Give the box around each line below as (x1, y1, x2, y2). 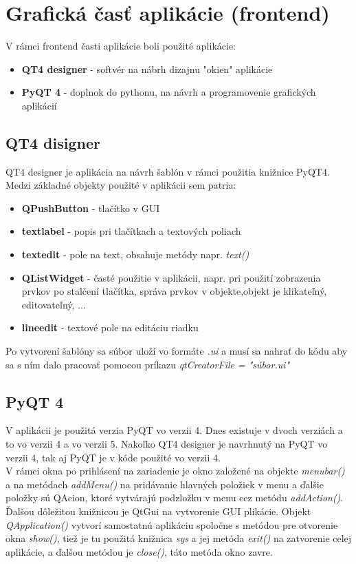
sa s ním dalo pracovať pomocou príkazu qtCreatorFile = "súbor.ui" (5, 357, 290, 371)
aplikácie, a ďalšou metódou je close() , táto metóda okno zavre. (5, 544, 273, 558)
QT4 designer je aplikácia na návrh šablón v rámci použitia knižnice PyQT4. (5, 164, 330, 178)
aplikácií (21, 98, 57, 112)
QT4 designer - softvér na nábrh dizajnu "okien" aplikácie (21, 61, 273, 76)
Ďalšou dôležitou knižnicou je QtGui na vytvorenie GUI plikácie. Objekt (5, 504, 311, 518)
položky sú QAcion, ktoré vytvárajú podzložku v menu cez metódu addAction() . (5, 490, 344, 505)
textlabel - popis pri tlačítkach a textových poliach (21, 224, 241, 238)
